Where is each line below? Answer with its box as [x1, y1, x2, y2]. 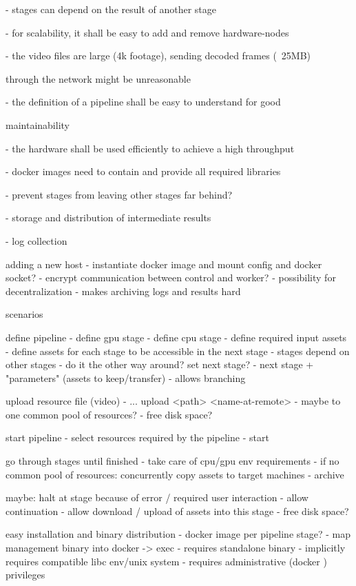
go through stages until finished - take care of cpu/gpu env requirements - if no [6, 454, 339, 468]
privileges [6, 567, 45, 582]
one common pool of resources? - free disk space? [6, 407, 213, 421]
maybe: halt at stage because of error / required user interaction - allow [6, 490, 308, 505]
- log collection [6, 233, 67, 247]
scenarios [6, 307, 43, 321]
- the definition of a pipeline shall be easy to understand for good [6, 94, 281, 109]
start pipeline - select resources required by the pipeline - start [6, 430, 269, 445]
